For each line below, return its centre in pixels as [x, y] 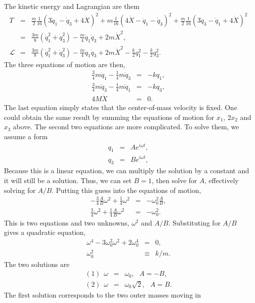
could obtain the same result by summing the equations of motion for [109, 117]
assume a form [26, 136]
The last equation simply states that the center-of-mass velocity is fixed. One [121, 107]
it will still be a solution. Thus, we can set [68, 180]
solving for [20, 190]
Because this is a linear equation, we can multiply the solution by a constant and [127, 170]
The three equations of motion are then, [65, 64]
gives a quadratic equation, [45, 232]
